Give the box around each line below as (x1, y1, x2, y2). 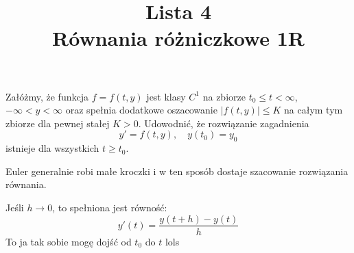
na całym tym (284, 103, 343, 117)
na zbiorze (202, 89, 246, 103)
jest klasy (146, 89, 186, 103)
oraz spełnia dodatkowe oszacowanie (65, 103, 217, 117)
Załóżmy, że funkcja (5, 89, 88, 103)
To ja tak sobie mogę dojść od (5, 234, 132, 248)
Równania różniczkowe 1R (52, 24, 305, 52)
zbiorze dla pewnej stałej (5, 116, 110, 130)
